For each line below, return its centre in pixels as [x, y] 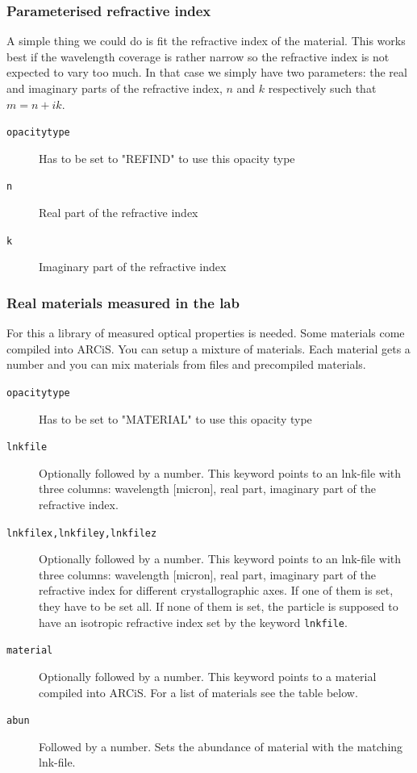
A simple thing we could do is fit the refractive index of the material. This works [206, 41]
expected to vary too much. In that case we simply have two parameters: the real [207, 72]
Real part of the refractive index [119, 213]
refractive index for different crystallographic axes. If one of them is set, [216, 590]
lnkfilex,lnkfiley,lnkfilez [82, 533]
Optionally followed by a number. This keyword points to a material [208, 676]
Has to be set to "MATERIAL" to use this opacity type [175, 418]
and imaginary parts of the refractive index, [115, 88]
